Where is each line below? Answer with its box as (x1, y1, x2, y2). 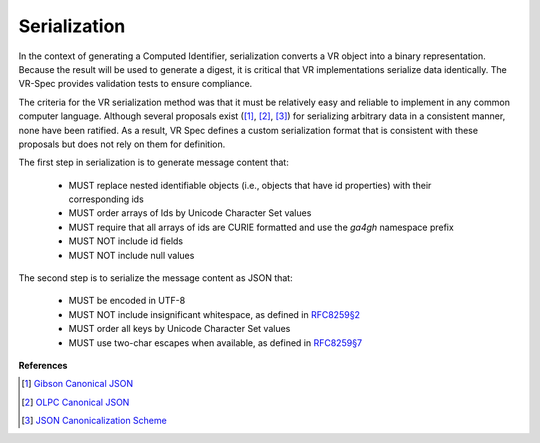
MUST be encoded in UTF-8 (68, 295, 186, 307)
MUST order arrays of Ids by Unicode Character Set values (68, 207, 312, 219)
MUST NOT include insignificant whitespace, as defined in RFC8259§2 (68, 308, 360, 320)
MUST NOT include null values (68, 249, 195, 261)
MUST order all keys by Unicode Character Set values (68, 323, 291, 335)
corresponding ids (68, 193, 144, 205)
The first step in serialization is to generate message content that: (18, 156, 289, 169)
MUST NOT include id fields (68, 235, 184, 247)
